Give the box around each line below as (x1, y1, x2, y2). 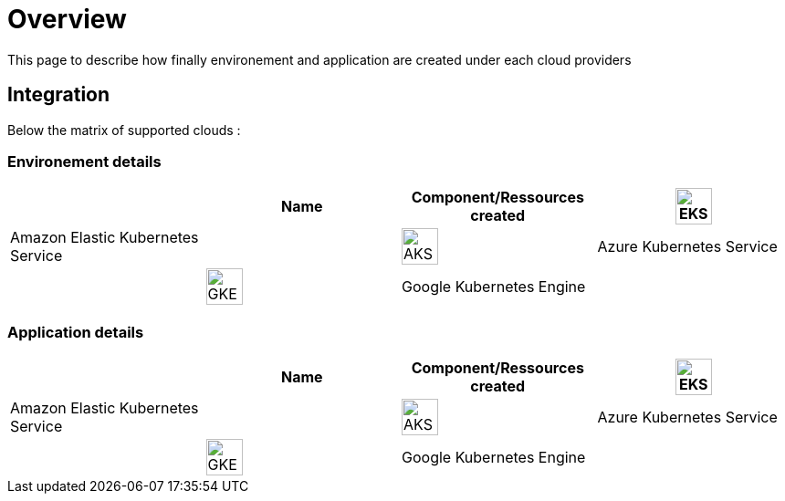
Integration (7, 83, 110, 107)
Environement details (7, 151, 162, 171)
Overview (7, 4, 127, 35)
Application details (7, 322, 144, 341)
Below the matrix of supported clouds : (7, 121, 241, 138)
